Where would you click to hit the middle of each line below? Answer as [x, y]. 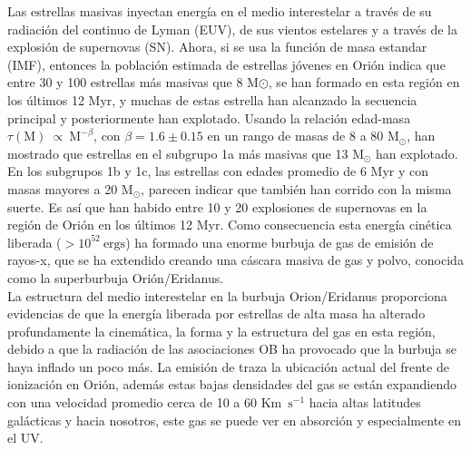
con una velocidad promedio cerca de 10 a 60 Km [145, 402]
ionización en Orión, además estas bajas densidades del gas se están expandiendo [232, 384]
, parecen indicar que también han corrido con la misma [296, 188]
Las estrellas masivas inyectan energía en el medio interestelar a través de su [220, 11]
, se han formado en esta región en [364, 82]
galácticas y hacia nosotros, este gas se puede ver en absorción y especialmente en [234, 420]
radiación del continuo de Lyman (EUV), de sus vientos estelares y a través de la [232, 29]
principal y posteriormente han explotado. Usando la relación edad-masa [209, 117]
